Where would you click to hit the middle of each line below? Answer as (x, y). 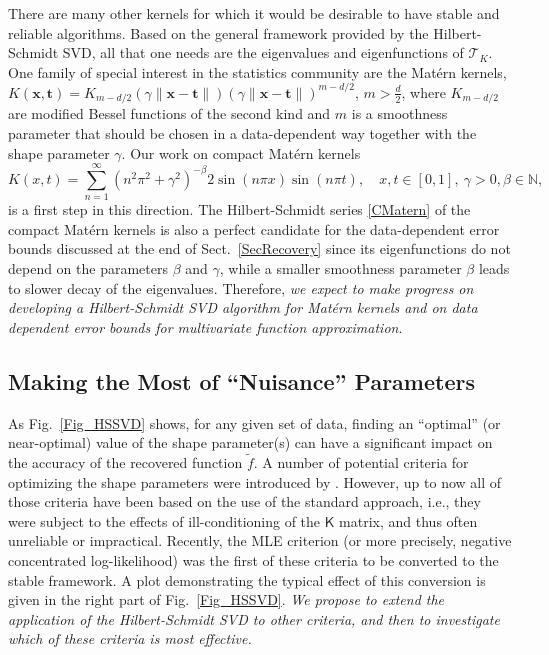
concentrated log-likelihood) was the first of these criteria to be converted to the (253, 559)
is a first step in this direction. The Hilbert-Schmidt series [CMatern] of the (239, 209)
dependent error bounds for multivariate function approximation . (205, 326)
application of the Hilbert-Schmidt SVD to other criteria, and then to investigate (254, 618)
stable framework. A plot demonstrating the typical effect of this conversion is (247, 579)
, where (423, 91)
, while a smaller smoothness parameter (340, 268)
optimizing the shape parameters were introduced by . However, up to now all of (255, 481)
